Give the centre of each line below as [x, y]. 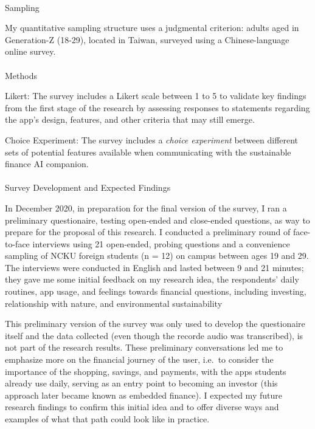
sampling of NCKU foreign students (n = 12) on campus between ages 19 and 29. [157, 256]
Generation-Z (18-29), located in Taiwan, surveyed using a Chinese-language [147, 39]
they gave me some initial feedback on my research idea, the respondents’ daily [152, 279]
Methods [21, 75]
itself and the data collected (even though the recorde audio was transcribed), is [154, 335]
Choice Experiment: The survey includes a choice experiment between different [152, 139]
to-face [17, 243]
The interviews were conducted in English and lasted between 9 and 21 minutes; [154, 267]
